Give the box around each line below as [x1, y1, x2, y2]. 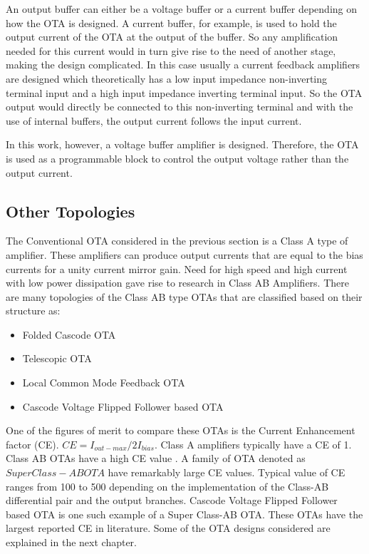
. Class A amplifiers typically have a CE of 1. [154, 436, 352, 451]
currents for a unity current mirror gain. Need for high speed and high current [6, 261, 348, 276]
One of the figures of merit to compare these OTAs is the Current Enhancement [6, 423, 355, 438]
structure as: [6, 303, 61, 318]
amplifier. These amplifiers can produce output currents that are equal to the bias [6, 247, 363, 262]
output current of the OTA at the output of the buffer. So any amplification [6, 29, 338, 44]
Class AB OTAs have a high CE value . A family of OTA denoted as [6, 451, 306, 466]
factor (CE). [6, 436, 59, 451]
